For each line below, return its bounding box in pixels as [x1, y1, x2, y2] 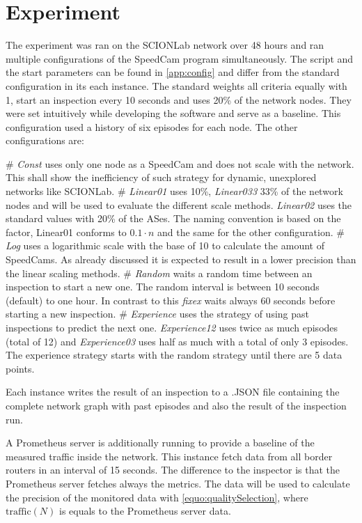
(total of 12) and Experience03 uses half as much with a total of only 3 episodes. [6, 334, 349, 348]
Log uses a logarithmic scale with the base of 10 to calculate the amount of [6, 238, 324, 253]
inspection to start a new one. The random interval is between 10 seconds [6, 279, 320, 294]
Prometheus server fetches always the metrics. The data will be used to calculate [6, 476, 350, 490]
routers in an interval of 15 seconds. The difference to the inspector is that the [6, 462, 340, 477]
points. [6, 361, 35, 375]
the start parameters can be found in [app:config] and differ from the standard [6, 65, 340, 79]
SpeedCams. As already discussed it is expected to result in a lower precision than [6, 252, 356, 267]
